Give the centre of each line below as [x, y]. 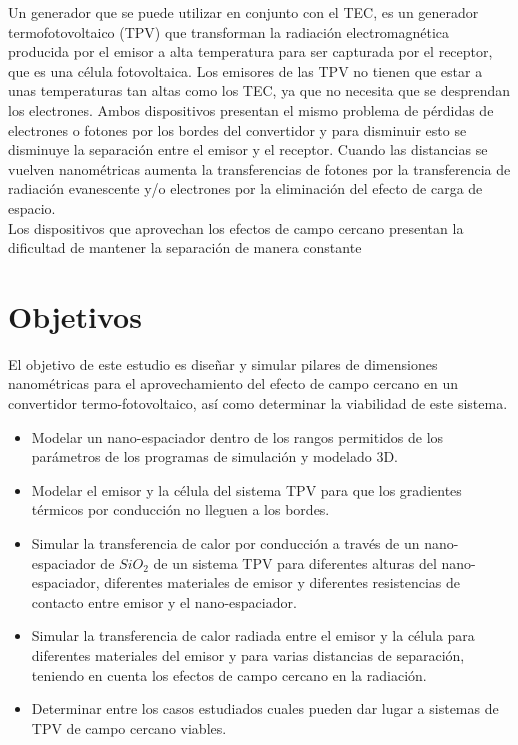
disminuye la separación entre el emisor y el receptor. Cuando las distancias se [248, 149]
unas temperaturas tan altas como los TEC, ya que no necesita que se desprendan [259, 90]
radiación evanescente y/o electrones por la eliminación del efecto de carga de [245, 188]
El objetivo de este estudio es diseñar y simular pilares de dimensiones [223, 363]
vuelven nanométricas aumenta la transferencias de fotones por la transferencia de [259, 168]
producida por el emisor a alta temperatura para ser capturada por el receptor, [250, 51]
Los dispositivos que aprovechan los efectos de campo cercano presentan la [236, 227]
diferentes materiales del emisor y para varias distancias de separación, [248, 654]
